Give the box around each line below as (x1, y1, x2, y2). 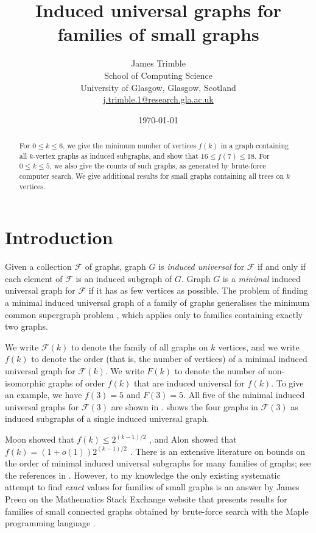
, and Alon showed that (149, 433, 237, 446)
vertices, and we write (218, 340, 300, 353)
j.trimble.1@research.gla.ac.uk (103, 93, 214, 106)
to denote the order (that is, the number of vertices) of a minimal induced (31, 352, 307, 365)
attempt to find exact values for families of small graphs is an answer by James (5, 480, 300, 493)
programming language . (5, 517, 96, 529)
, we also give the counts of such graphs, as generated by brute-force (49, 161, 266, 171)
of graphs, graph (85, 260, 146, 273)
